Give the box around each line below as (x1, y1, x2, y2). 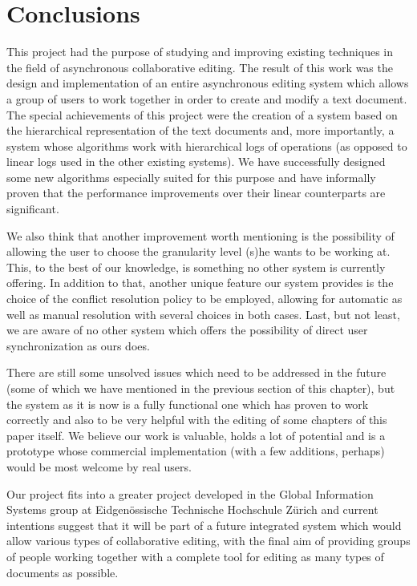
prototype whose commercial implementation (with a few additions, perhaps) (6, 443, 385, 459)
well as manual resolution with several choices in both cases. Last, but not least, (6, 305, 400, 322)
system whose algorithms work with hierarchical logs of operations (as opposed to (6, 137, 407, 154)
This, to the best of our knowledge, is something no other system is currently (6, 258, 386, 275)
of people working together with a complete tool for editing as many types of (6, 548, 384, 564)
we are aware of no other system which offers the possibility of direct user (6, 321, 368, 338)
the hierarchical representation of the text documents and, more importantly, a (6, 122, 395, 139)
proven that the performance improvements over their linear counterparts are (6, 184, 386, 201)
